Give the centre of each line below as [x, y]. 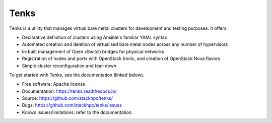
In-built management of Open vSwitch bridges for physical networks [93, 51]
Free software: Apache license [54, 84]
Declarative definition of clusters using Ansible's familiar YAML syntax [94, 37]
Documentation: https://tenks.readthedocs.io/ [69, 91]
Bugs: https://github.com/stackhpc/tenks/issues [72, 105]
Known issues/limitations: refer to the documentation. [77, 112]
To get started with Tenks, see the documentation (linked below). [77, 75]
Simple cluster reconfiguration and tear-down [69, 66]
